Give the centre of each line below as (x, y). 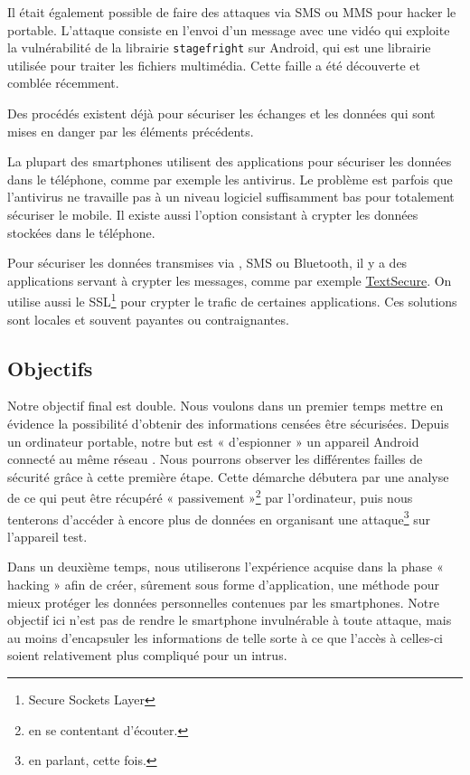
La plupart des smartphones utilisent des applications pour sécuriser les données (230, 161)
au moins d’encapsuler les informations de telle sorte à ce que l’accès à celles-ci (226, 637)
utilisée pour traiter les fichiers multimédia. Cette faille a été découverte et (214, 65)
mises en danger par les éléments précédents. (131, 131)
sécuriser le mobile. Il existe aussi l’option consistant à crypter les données (213, 214)
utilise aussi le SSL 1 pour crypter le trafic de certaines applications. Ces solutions (232, 300)
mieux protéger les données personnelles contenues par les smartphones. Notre (223, 602)
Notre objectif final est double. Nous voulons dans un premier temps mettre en (226, 406)
